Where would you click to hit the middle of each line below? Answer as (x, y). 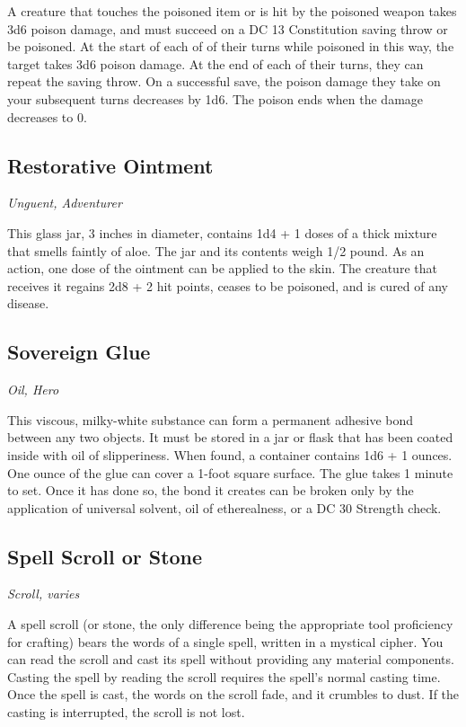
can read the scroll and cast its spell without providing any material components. (231, 659)
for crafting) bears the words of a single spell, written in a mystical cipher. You (225, 641)
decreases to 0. (47, 116)
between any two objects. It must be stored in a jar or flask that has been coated (230, 437)
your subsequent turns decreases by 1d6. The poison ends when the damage (215, 98)
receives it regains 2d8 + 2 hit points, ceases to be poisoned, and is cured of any (228, 285)
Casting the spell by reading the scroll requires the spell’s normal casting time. (224, 676)
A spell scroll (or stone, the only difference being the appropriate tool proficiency (230, 624)
